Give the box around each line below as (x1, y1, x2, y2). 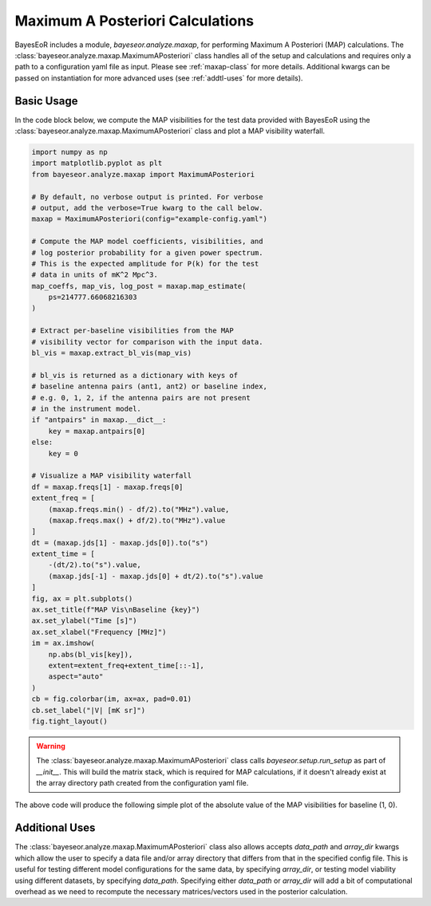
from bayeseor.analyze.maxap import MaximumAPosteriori (31, 170, 255, 179)
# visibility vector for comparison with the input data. (31, 337, 263, 346)
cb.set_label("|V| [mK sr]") (31, 706, 146, 715)
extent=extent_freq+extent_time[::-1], (48, 660, 205, 670)
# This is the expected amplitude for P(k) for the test (31, 259, 259, 268)
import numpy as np (31, 148, 108, 156)
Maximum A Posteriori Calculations (14, 12, 255, 30)
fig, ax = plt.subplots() (31, 594, 133, 603)
